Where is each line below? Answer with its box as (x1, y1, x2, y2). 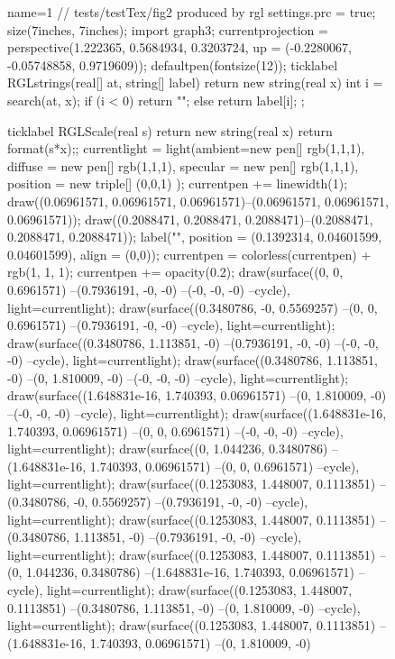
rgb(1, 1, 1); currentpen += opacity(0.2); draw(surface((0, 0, (7, 262, 344, 281)
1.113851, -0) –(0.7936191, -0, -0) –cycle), (73, 527, 302, 546)
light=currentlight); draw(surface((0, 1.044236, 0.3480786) (7, 439, 328, 458)
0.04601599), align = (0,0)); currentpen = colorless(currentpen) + (7, 244, 372, 263)
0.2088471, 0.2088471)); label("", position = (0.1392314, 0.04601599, (7, 227, 382, 246)
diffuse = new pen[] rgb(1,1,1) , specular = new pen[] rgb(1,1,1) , (7, 156, 359, 175)
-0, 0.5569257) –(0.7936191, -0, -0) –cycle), (73, 492, 308, 511)
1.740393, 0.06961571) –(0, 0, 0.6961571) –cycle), (89, 456, 360, 475)
